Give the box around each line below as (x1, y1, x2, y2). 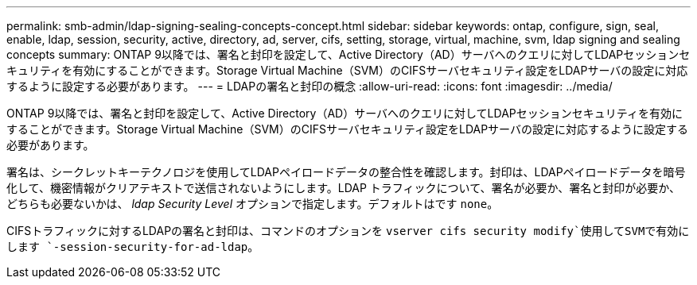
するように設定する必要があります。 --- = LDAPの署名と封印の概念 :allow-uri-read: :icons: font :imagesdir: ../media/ (6, 79, 613, 93)
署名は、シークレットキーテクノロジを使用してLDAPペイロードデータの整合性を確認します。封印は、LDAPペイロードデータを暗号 (6, 165, 686, 179)
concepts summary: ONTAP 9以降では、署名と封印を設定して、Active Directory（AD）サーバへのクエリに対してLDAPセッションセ (6, 48, 691, 61)
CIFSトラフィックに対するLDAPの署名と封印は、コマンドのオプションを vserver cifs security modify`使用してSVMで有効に (6, 224, 690, 237)
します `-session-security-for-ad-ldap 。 (6, 240, 259, 253)
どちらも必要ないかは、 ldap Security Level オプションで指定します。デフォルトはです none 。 (6, 197, 499, 210)
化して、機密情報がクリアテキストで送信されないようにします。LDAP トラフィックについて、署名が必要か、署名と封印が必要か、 (6, 181, 680, 194)
